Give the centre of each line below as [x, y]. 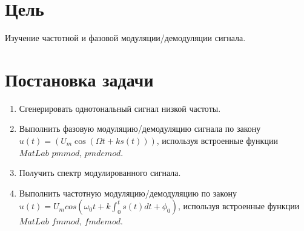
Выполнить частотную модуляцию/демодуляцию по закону [128, 193]
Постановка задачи [79, 79]
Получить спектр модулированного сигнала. [100, 173]
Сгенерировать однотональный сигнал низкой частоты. [120, 108]
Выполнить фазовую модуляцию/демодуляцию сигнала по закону [140, 129]
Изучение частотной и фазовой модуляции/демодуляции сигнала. [125, 38]
